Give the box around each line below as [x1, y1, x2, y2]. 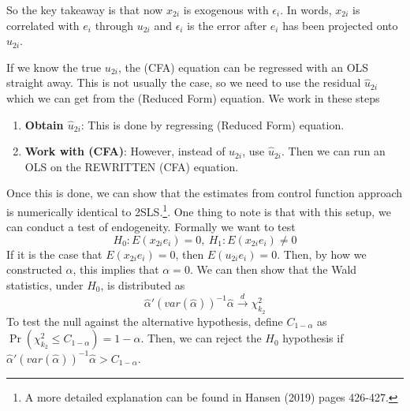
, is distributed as [100, 276, 185, 293]
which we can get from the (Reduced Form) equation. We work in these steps [6, 89, 380, 106]
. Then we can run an [281, 143, 386, 159]
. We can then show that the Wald [189, 261, 357, 278]
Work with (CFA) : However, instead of [24, 143, 225, 159]
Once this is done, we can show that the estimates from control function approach [6, 185, 403, 201]
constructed [6, 261, 62, 278]
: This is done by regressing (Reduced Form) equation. [80, 116, 345, 133]
